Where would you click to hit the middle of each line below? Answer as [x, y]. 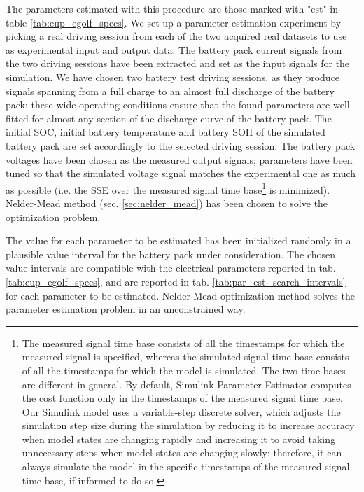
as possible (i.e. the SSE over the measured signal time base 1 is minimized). [168, 188]
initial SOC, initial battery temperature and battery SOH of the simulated [166, 132]
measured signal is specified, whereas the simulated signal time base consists [185, 357]
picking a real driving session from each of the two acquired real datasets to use [176, 36]
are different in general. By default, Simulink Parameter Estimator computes [187, 384]
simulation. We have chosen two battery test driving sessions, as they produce [173, 77]
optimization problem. [53, 217]
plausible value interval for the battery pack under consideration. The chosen [171, 254]
